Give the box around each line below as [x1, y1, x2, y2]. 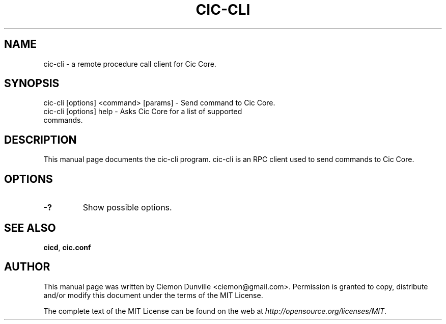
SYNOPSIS [4, 77, 60, 90]
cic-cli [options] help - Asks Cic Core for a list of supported [43, 107, 242, 116]
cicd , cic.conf [43, 242, 91, 252]
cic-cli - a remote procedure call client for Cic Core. [43, 59, 216, 68]
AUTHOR [4, 260, 50, 274]
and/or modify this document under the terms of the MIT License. [43, 290, 263, 300]
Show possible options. [82, 202, 172, 213]
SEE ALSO [4, 221, 56, 234]
